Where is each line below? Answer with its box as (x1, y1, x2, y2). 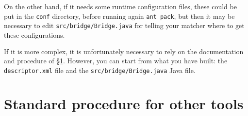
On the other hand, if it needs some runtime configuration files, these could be (4, 1, 237, 11)
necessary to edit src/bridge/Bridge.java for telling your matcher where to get (4, 20, 245, 30)
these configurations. (4, 29, 65, 40)
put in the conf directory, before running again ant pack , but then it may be (4, 11, 235, 21)
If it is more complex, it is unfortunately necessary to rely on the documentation (4, 46, 244, 56)
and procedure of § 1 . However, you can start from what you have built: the (4, 56, 228, 66)
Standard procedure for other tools (4, 93, 244, 113)
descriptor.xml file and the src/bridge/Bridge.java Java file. (4, 65, 196, 75)
